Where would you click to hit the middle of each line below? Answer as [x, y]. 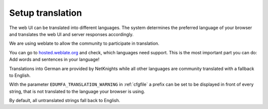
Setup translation [45, 13]
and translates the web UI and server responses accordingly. [71, 34]
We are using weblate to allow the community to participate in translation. [84, 43]
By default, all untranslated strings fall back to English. [65, 101]
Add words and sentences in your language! [54, 60]
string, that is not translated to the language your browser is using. [77, 91]
